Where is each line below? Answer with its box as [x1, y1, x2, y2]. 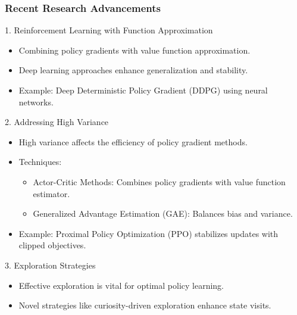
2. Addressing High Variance [5, 116, 109, 128]
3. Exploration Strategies [5, 258, 96, 271]
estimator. [33, 187, 70, 199]
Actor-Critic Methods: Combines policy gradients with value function [33, 175, 286, 188]
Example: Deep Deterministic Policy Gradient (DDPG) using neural [18, 84, 268, 96]
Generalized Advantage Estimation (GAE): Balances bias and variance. [33, 207, 293, 220]
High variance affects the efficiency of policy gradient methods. [18, 135, 248, 148]
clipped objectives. [18, 239, 86, 251]
